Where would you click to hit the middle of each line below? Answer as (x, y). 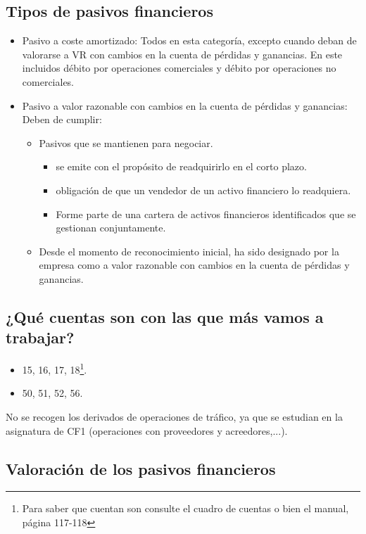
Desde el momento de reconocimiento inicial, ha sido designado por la (189, 251)
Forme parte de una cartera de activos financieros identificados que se (206, 214)
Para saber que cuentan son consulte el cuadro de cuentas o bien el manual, (185, 508)
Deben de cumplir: (62, 119)
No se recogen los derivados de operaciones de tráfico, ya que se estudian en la (174, 416)
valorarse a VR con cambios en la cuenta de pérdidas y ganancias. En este (182, 54)
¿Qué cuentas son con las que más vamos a (165, 316)
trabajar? (40, 337)
